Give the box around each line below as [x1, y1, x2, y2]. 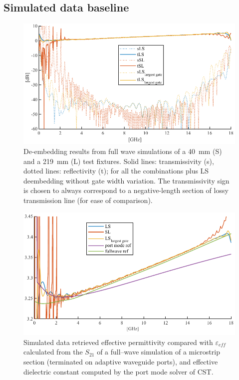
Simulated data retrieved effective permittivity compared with [23, 336, 213, 347]
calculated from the [23, 346, 83, 357]
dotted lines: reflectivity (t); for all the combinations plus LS [23, 165, 209, 176]
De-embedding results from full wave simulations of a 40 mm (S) [23, 145, 222, 156]
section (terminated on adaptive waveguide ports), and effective [23, 356, 218, 366]
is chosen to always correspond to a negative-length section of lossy [23, 185, 229, 195]
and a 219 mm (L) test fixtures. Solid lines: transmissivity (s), [23, 155, 214, 166]
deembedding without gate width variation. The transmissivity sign [23, 175, 230, 185]
